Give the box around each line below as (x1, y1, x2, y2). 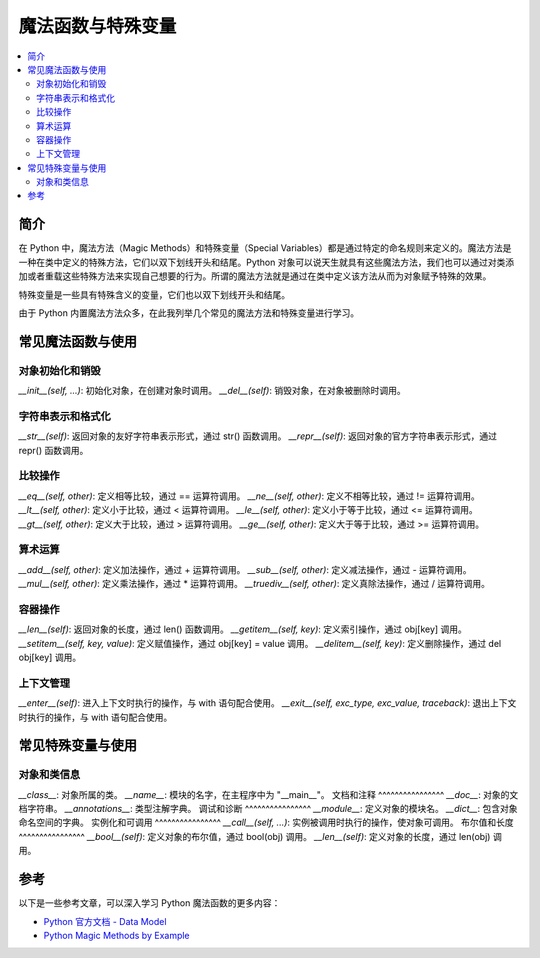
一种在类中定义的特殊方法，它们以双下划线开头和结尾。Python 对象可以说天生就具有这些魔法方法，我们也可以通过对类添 (18, 256, 515, 268)
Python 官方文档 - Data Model (43, 915, 167, 927)
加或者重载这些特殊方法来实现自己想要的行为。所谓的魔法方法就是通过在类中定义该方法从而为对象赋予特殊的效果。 (18, 270, 492, 282)
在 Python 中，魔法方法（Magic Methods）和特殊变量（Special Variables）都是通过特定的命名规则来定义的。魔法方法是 (18, 242, 512, 254)
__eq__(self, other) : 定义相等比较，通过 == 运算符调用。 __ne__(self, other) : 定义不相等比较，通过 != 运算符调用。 (18, 490, 480, 502)
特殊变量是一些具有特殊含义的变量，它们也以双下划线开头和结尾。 (18, 288, 290, 300)
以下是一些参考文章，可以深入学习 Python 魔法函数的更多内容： (18, 897, 281, 909)
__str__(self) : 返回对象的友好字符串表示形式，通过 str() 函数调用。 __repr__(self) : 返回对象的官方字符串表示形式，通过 (18, 430, 498, 442)
